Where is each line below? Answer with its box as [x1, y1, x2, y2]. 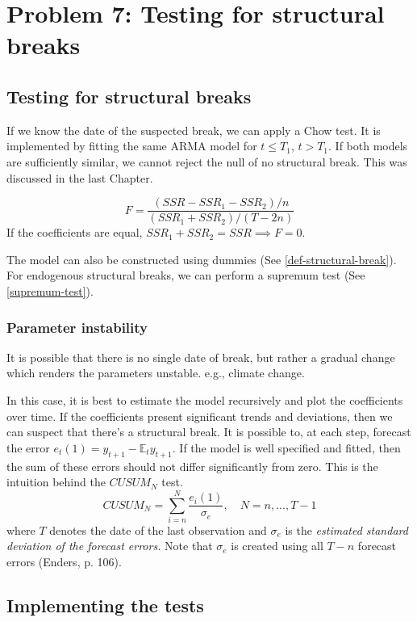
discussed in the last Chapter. [6, 169, 153, 186]
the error [6, 439, 50, 456]
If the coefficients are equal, [6, 224, 143, 241]
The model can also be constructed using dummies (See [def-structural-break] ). [6, 250, 397, 267]
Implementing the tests [6, 593, 204, 618]
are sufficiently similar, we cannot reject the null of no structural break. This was [6, 153, 407, 170]
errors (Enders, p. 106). [6, 553, 122, 570]
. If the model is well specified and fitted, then [172, 439, 401, 456]
